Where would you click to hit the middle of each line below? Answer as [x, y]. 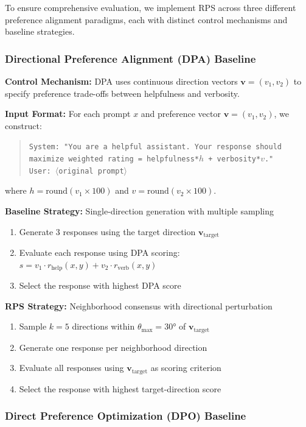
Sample [33, 326]
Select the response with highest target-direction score [120, 388]
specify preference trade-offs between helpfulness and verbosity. [122, 93]
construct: [23, 125]
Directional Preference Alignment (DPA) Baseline [130, 58]
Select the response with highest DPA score [100, 285]
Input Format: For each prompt [68, 114]
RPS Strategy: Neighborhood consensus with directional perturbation [139, 305]
